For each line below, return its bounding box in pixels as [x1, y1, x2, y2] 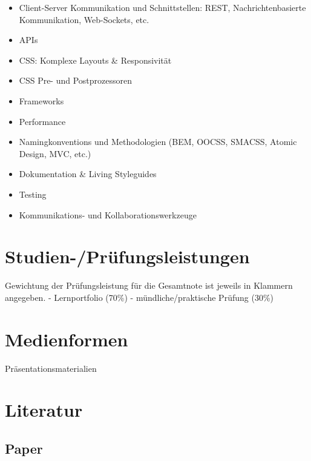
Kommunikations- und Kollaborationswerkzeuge [19, 208, 197, 221]
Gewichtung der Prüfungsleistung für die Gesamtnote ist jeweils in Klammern [5, 279, 293, 292]
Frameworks [19, 94, 64, 107]
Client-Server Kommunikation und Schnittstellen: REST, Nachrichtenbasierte [19, 1, 306, 13]
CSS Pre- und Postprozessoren [19, 74, 133, 87]
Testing [19, 187, 47, 200]
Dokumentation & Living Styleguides [19, 167, 157, 180]
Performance [19, 115, 66, 127]
